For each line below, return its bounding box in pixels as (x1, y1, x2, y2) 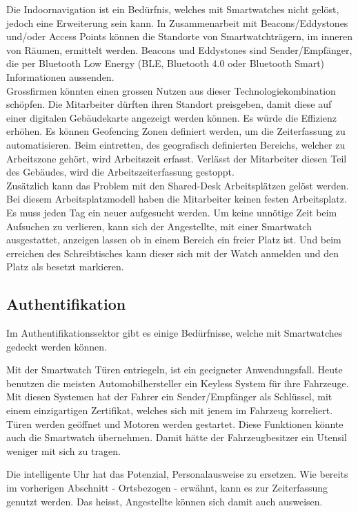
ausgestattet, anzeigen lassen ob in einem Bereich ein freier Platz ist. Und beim (6, 232, 341, 247)
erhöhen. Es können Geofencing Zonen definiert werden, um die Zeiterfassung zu (6, 124, 346, 138)
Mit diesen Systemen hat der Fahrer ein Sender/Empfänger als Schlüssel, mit (6, 389, 332, 404)
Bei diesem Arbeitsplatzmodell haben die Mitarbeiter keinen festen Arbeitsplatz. (6, 192, 347, 206)
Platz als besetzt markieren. (6, 259, 124, 274)
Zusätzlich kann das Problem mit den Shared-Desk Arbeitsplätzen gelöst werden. (6, 178, 349, 192)
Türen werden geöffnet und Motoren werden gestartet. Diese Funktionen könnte (6, 416, 344, 431)
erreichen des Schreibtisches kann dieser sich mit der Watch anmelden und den (6, 245, 339, 260)
